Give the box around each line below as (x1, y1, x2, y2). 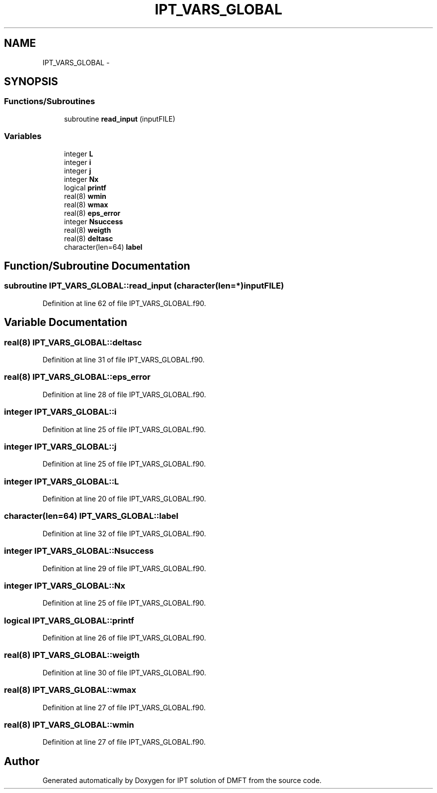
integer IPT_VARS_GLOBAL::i (4, 407, 117, 417)
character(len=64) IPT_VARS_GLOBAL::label (4, 511, 179, 521)
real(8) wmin (64, 191, 106, 200)
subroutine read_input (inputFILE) (64, 114, 176, 123)
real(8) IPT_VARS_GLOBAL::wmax (4, 685, 137, 695)
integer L (64, 149, 93, 158)
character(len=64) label (64, 242, 143, 251)
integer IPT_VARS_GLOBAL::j (4, 441, 117, 452)
